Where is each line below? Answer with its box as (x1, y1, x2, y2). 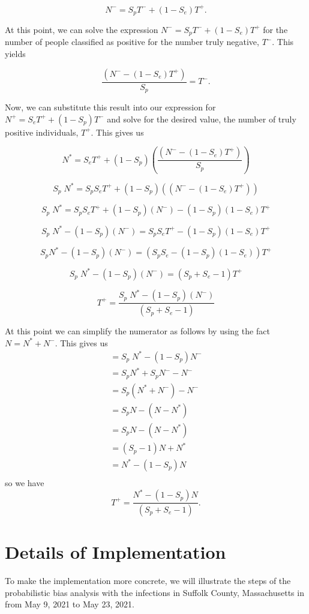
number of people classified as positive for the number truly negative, (5, 35, 259, 48)
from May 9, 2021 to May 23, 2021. (5, 598, 134, 610)
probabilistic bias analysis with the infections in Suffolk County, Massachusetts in (5, 586, 304, 598)
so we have (5, 476, 44, 489)
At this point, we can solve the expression (5, 23, 158, 35)
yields (5, 47, 26, 59)
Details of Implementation (5, 540, 226, 564)
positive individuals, (5, 125, 79, 138)
